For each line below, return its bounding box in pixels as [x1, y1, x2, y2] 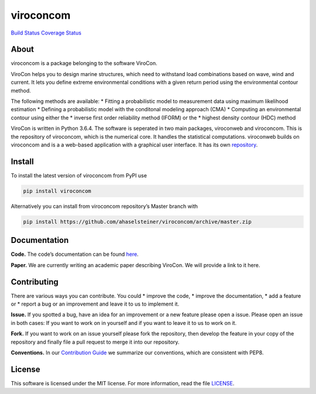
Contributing [11, 277, 59, 287]
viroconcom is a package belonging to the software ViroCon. [11, 60, 157, 67]
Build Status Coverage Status [11, 29, 82, 36]
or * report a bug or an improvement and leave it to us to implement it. [11, 300, 180, 307]
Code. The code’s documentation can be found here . [11, 251, 139, 258]
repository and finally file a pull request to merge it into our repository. [11, 338, 180, 345]
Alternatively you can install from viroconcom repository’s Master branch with [11, 203, 198, 210]
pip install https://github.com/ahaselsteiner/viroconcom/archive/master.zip [23, 218, 252, 225]
